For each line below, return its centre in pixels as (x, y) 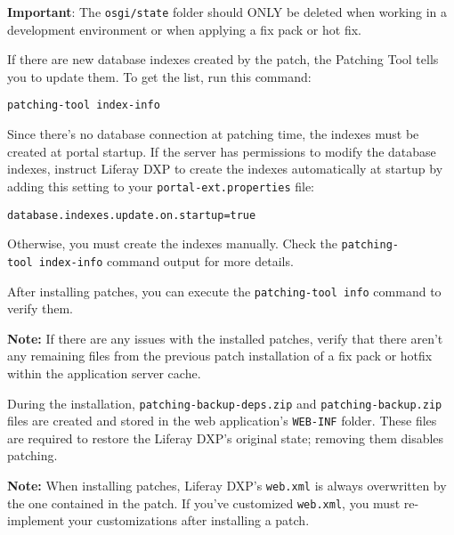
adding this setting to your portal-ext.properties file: (161, 186)
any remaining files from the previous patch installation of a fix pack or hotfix (220, 356)
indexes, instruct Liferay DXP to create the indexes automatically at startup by (225, 169)
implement (36, 520)
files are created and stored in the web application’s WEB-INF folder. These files (222, 421)
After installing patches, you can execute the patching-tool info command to (224, 291)
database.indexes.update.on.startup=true (132, 215)
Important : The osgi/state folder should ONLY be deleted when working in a (227, 12)
